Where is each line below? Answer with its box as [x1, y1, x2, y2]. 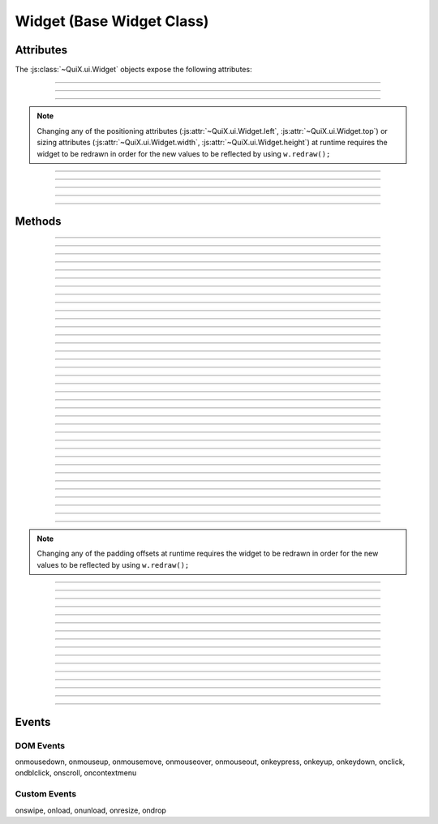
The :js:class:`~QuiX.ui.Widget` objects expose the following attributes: [15, 65, 252, 75]
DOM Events [15, 740, 65, 751]
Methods [15, 215, 62, 229]
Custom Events [15, 788, 77, 800]
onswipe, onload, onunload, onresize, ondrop [15, 805, 166, 815]
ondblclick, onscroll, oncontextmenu [15, 768, 137, 778]
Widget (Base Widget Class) [15, 12, 209, 30]
